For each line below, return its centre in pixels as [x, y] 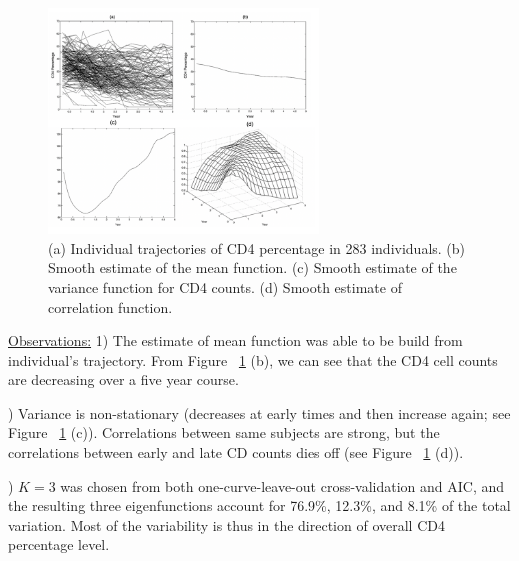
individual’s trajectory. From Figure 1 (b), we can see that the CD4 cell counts [253, 359]
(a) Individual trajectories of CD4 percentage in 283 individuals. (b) [257, 247]
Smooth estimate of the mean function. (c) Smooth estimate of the [252, 267]
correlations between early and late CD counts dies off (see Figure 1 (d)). [236, 452]
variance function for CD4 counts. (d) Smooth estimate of [225, 286]
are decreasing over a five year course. [123, 379]
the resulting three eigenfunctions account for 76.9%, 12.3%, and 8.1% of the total [259, 505]
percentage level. [59, 544]
